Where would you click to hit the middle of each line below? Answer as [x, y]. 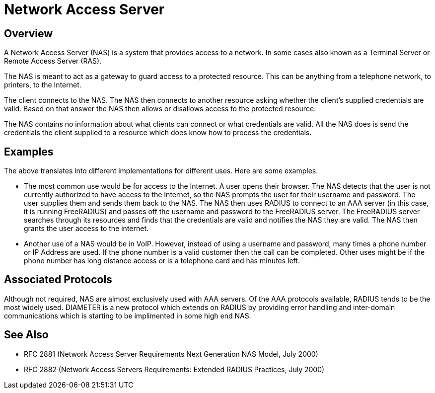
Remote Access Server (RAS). [53, 61]
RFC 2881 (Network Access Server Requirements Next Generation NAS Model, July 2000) [171, 354]
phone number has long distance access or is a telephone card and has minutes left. [162, 261]
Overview [29, 33]
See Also [26, 335]
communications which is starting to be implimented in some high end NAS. [128, 315]
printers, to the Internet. [43, 85]
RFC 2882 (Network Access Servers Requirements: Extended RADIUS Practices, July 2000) [174, 369]
